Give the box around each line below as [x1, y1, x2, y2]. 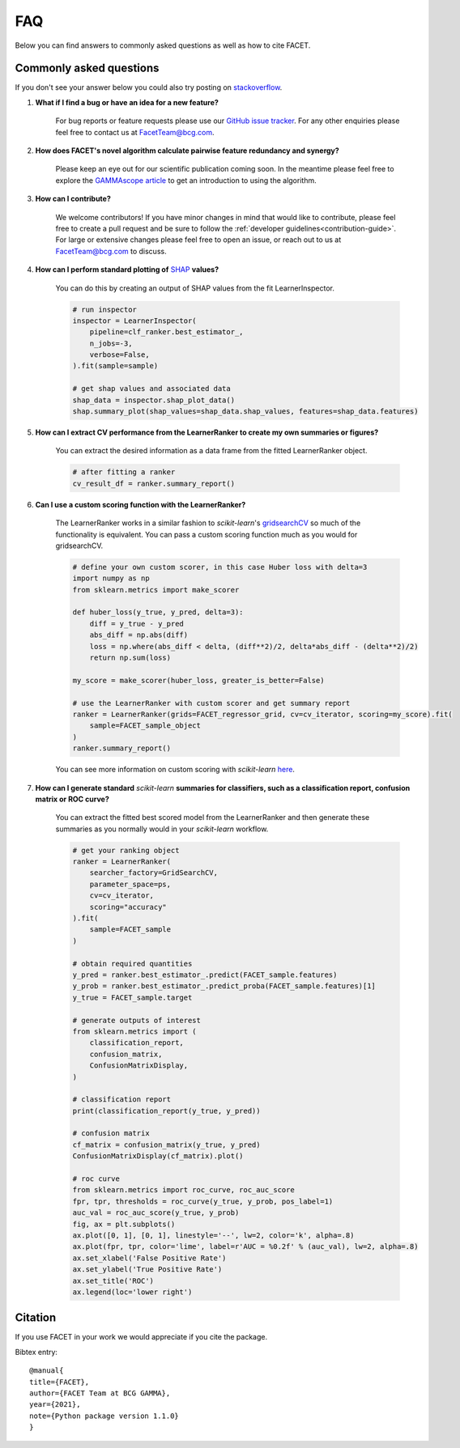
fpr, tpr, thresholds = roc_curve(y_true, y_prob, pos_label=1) [72, 1196, 334, 1206]
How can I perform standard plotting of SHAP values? [35, 265, 219, 274]
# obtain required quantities [72, 959, 193, 968]
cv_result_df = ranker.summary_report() [72, 478, 235, 488]
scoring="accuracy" [89, 902, 168, 911]
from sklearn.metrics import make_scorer [72, 585, 240, 594]
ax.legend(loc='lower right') [72, 1287, 193, 1297]
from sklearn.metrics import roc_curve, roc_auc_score [72, 1186, 295, 1195]
